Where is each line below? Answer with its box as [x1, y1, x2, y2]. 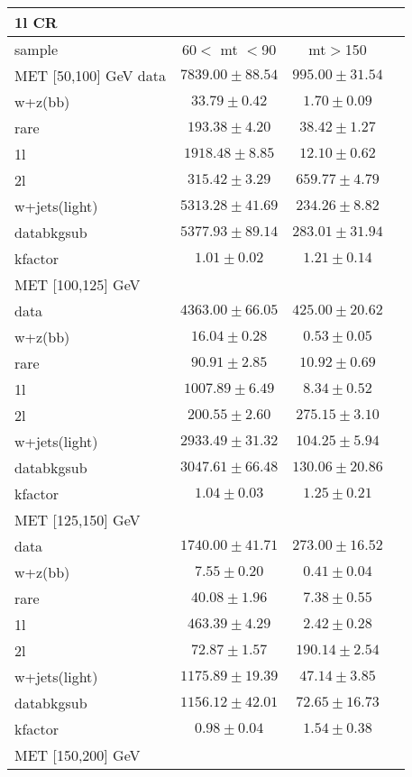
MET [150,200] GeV [14, 745, 141, 765]
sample [14, 39, 59, 59]
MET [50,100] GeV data [14, 65, 166, 86]
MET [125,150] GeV [14, 509, 141, 530]
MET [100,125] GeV [14, 274, 141, 295]
